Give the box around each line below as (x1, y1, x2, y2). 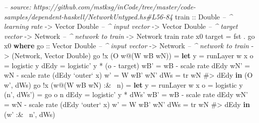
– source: (4, 1, 31, 11)
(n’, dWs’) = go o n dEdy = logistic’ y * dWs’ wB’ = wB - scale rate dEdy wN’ (4, 89, 248, 100)
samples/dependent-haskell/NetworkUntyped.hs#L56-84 (4, 11, 173, 21)
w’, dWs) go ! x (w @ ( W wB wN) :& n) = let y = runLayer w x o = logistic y (4, 79, 243, 90)
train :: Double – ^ (175, 11, 232, 21)
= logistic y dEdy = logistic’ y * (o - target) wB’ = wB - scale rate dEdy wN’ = (4, 60, 250, 70)
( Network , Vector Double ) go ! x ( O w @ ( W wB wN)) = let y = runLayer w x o (11, 50, 254, 60)
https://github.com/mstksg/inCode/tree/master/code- (33, 1, 196, 11)
